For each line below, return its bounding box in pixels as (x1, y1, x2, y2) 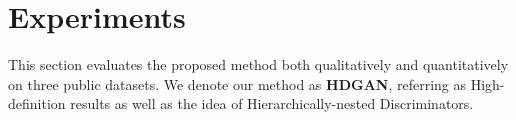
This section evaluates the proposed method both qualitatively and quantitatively (8, 54, 509, 75)
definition (8, 93, 66, 114)
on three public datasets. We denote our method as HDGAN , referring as (8, 73, 466, 94)
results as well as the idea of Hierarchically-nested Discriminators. (70, 93, 474, 114)
